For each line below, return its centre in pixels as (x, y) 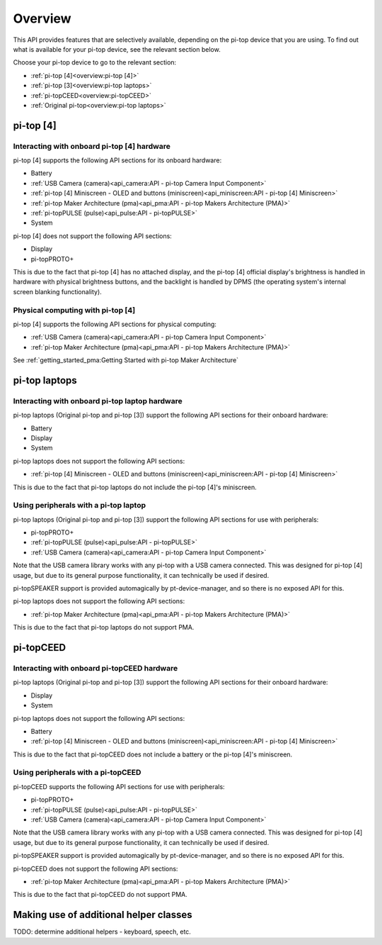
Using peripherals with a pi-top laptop (80, 505)
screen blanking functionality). (57, 291)
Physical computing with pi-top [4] (74, 310)
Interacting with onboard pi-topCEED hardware (95, 668)
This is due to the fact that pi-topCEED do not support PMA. (100, 895)
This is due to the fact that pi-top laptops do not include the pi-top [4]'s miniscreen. (135, 487)
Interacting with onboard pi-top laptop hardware (98, 401)
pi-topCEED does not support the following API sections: (95, 868)
